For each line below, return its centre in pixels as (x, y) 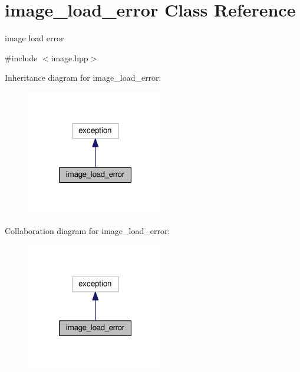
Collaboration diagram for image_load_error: (88, 231)
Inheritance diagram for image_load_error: (83, 78)
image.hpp (70, 57)
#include (21, 57)
